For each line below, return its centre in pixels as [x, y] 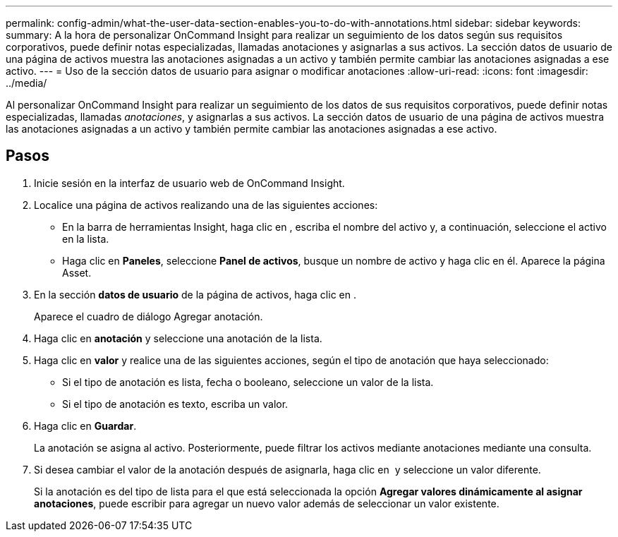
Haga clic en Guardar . [85, 426]
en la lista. [86, 239]
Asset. [77, 272]
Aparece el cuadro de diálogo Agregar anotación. [149, 316]
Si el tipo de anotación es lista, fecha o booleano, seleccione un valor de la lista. [248, 382]
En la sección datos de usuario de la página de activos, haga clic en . [195, 294]
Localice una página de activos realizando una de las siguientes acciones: [206, 205]
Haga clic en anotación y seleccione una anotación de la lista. [178, 338]
